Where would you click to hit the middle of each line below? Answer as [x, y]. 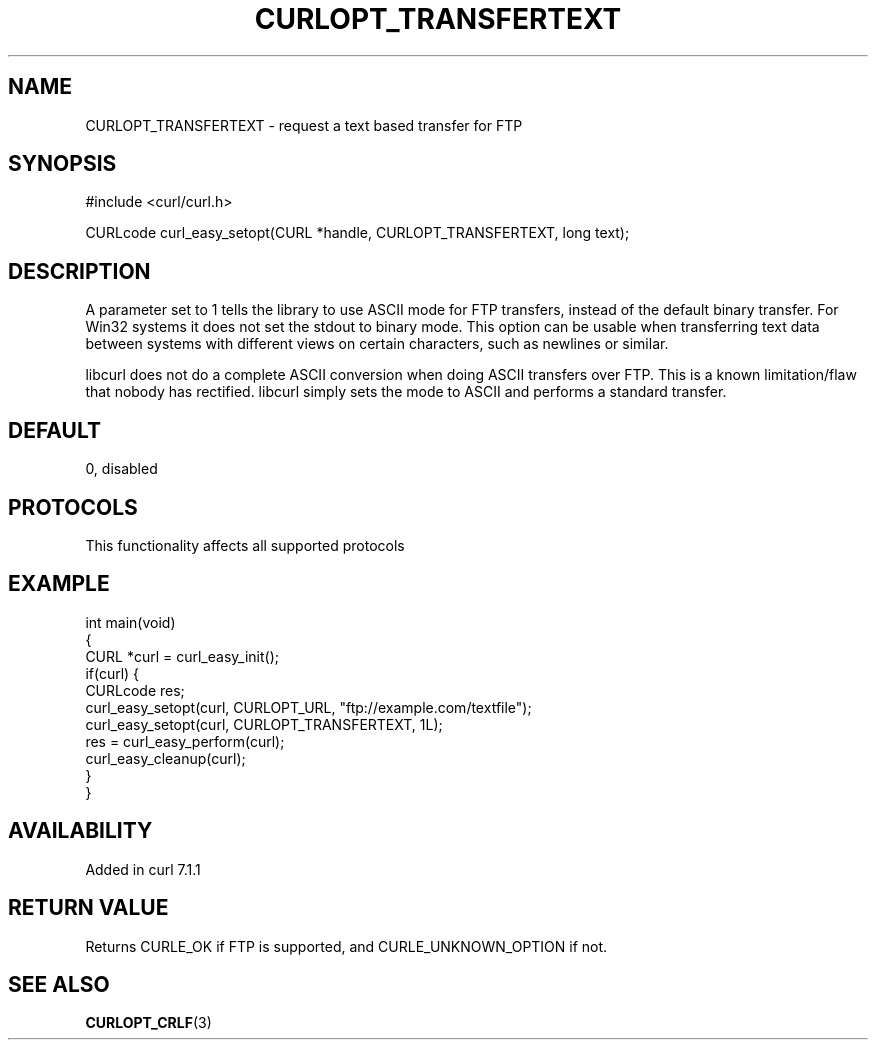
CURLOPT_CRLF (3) [148, 1023]
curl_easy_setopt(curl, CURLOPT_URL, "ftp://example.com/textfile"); [308, 707]
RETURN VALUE [88, 908]
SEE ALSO [59, 984]
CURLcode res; [135, 690]
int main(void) [130, 622]
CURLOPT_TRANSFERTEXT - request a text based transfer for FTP [304, 125]
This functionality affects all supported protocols [245, 545]
